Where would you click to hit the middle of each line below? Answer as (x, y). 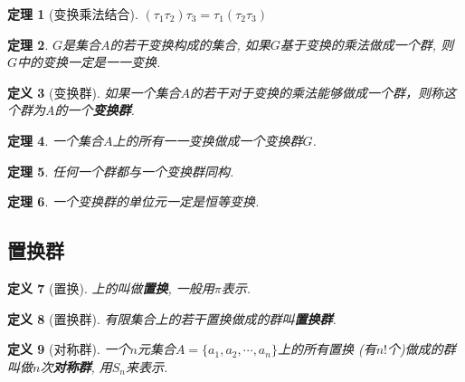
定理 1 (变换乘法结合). (73, 14)
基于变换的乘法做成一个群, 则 (367, 44)
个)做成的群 (422, 349)
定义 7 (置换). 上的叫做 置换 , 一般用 (111, 287)
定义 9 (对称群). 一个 (69, 349)
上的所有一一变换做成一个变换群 (208, 140)
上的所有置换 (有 (327, 349)
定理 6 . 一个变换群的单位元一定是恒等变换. (133, 201)
